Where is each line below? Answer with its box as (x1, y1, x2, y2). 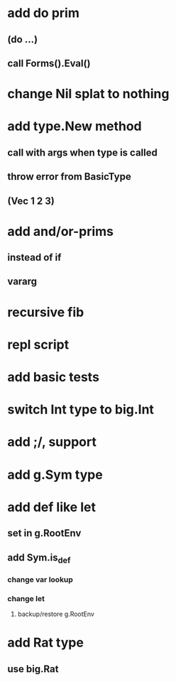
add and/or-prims (7, 223, 114, 239)
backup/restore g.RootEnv (17, 610, 94, 618)
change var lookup (7, 574, 73, 584)
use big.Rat (7, 663, 59, 675)
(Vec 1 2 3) (7, 195, 55, 207)
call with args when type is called (7, 146, 158, 158)
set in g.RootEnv (7, 527, 82, 539)
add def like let (7, 499, 96, 515)
